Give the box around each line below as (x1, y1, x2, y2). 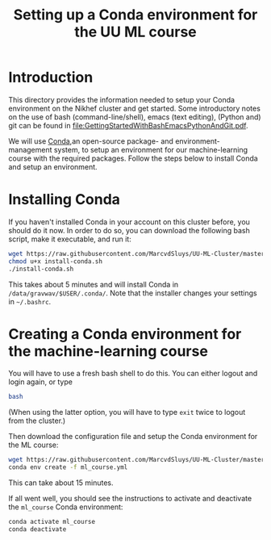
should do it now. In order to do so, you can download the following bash (8, 225, 250, 235)
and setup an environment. (8, 161, 98, 171)
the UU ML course (73, 23, 198, 41)
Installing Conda (8, 190, 121, 209)
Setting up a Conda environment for (13, 6, 258, 24)
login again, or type (8, 377, 73, 387)
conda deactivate (8, 525, 67, 534)
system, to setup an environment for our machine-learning (53, 144, 248, 154)
